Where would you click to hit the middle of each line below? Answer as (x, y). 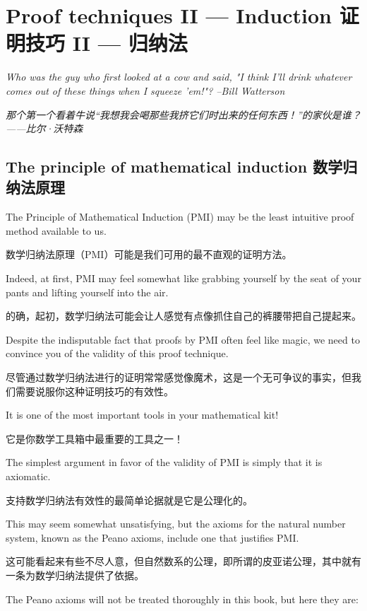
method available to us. (56, 230)
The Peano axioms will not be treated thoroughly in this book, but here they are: (182, 599)
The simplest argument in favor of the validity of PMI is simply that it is (164, 462)
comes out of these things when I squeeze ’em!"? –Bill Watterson (145, 90)
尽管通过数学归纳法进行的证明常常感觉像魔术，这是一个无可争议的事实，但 (179, 377)
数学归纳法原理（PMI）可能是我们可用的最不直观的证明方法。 (149, 254)
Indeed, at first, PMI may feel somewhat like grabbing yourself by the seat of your (183, 278)
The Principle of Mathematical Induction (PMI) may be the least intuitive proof (180, 217)
